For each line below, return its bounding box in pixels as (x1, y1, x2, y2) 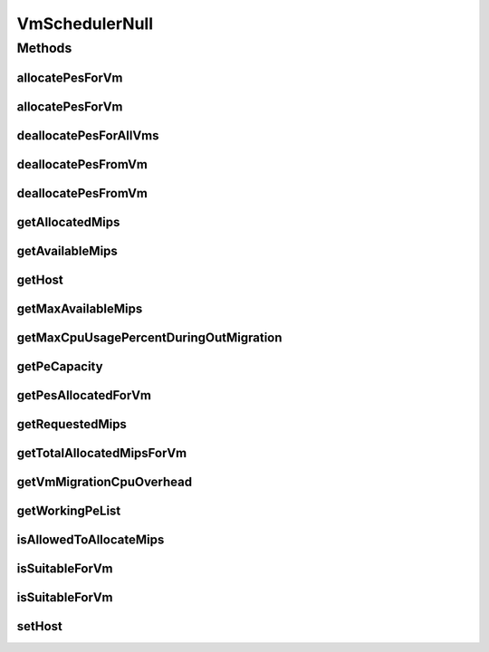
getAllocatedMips (16, 214, 120, 230)
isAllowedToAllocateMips (16, 532, 165, 547)
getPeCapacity (16, 359, 103, 374)
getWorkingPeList (16, 503, 121, 518)
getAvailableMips (16, 243, 118, 258)
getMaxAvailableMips (16, 301, 143, 316)
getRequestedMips (16, 417, 127, 432)
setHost (16, 618, 63, 634)
